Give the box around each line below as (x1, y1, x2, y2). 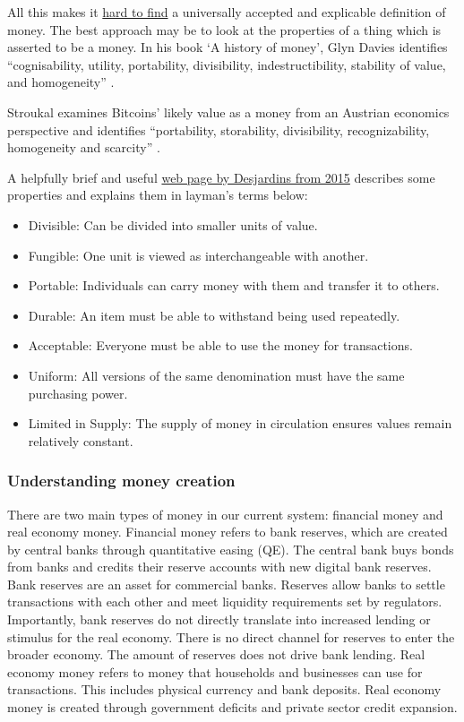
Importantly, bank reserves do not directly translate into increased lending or (7, 610, 431, 629)
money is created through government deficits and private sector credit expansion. (7, 698, 458, 717)
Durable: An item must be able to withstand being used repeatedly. (28, 305, 400, 324)
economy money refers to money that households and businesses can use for (7, 662, 423, 681)
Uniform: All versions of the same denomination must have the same (28, 365, 405, 384)
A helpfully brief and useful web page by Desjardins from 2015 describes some (7, 168, 435, 186)
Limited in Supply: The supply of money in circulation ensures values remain (28, 414, 452, 433)
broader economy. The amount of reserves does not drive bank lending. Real (7, 645, 425, 664)
